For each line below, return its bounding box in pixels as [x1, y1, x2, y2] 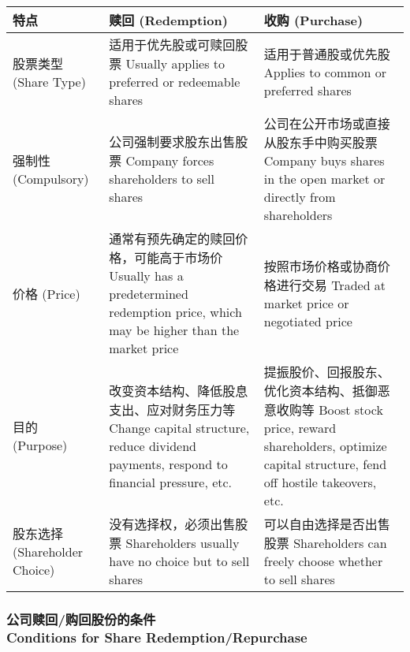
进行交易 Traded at [276, 275, 386, 294]
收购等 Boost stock [276, 401, 383, 419]
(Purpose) [13, 436, 68, 454]
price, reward [263, 419, 337, 437]
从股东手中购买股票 [263, 133, 378, 151]
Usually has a [109, 266, 184, 285]
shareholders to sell [109, 170, 214, 188]
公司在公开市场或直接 [263, 114, 390, 132]
